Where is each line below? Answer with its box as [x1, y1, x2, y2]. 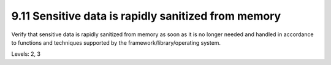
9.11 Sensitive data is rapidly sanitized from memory [11, 9, 281, 23]
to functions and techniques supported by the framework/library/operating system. [11, 39, 221, 46]
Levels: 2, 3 [11, 50, 41, 58]
